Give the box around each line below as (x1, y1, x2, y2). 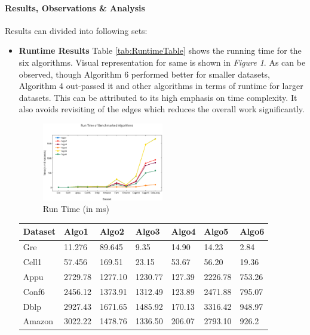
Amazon (23, 315, 53, 327)
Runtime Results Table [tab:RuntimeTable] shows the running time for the (19, 44, 302, 57)
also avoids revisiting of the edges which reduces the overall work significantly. (19, 103, 305, 115)
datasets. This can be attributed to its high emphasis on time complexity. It (19, 91, 297, 103)
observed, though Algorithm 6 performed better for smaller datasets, (19, 67, 271, 80)
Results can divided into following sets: (5, 24, 148, 36)
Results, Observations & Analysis (5, 1, 145, 14)
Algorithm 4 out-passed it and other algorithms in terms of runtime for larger (19, 79, 303, 92)
